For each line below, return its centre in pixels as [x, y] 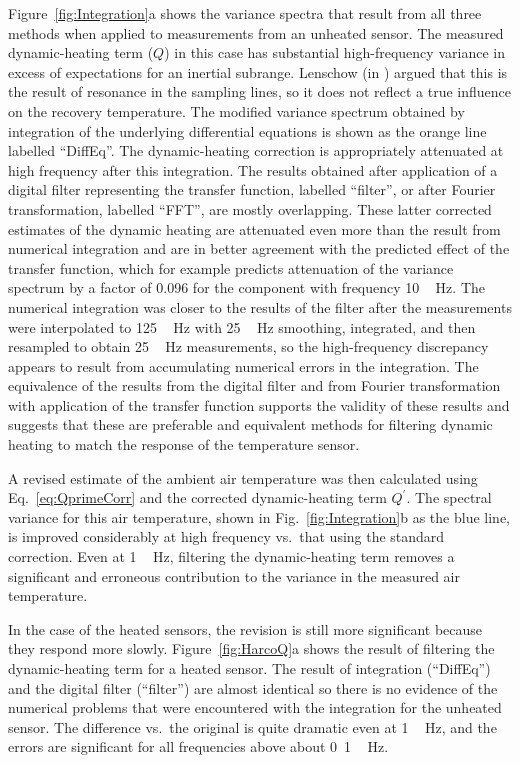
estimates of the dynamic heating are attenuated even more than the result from [254, 228]
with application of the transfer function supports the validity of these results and [259, 404]
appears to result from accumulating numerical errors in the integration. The [243, 365]
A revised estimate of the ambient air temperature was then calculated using [243, 477]
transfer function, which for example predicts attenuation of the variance [231, 267]
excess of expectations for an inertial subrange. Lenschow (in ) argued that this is [258, 71]
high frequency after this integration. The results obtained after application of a [253, 169]
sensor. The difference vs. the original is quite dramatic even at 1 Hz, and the [252, 726]
